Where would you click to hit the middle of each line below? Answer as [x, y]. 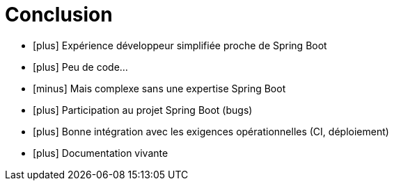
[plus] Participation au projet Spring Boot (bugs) [143, 110]
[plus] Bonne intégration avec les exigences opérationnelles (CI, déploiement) [211, 131]
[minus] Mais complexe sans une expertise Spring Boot [159, 88]
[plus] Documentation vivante [101, 153]
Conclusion [59, 15]
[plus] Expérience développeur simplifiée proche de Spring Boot [180, 45]
